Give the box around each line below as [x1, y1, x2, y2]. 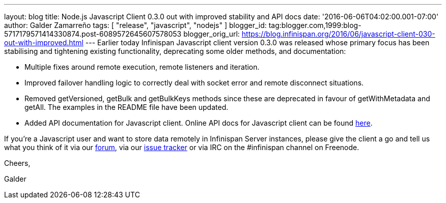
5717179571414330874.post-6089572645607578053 [4, 30, 182, 38]
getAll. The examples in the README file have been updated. [24, 103, 229, 111]
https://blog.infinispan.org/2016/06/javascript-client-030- [241, 30, 435, 38]
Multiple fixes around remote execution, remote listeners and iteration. [24, 63, 260, 71]
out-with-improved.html [4, 38, 83, 47]
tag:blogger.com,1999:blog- [268, 21, 361, 30]
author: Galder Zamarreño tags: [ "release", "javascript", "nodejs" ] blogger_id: [4, 21, 267, 30]
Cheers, [4, 159, 31, 167]
